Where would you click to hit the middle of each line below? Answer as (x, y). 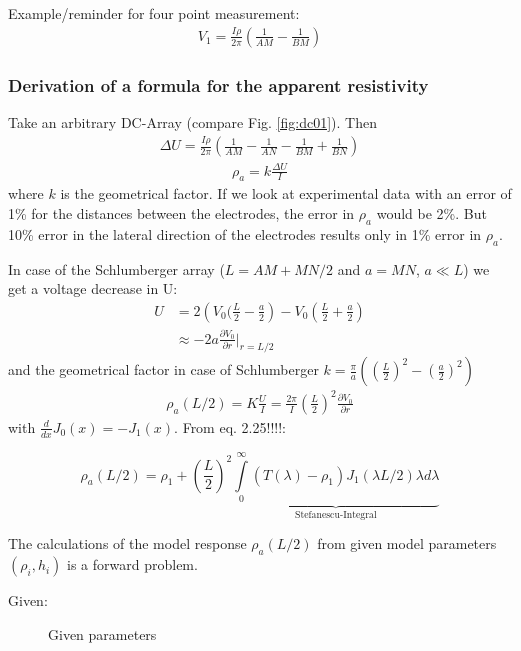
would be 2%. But (431, 213)
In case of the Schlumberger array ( (116, 268)
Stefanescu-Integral (335, 514)
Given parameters (102, 633)
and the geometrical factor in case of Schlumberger (163, 369)
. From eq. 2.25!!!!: (230, 426)
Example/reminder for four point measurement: (154, 13)
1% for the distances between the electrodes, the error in (181, 213)
